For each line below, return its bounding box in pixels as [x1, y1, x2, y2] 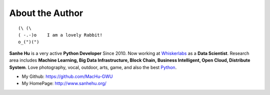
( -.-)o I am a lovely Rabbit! [18, 32, 102, 37]
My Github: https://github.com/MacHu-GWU [21, 73, 113, 79]
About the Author [9, 7, 83, 18]
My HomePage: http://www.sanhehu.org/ [21, 80, 107, 86]
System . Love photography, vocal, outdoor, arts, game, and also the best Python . [9, 64, 177, 70]
